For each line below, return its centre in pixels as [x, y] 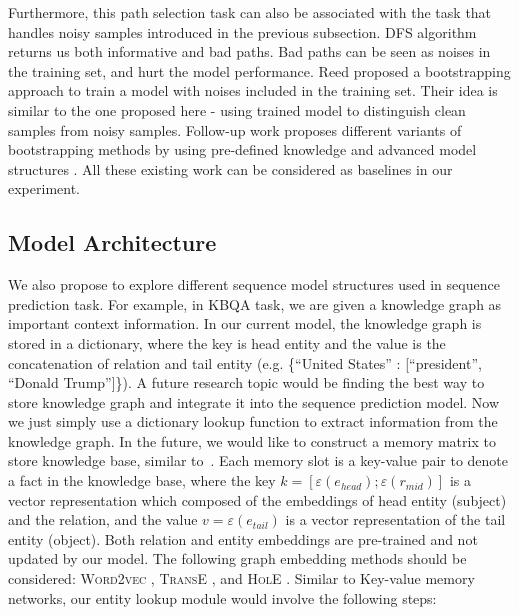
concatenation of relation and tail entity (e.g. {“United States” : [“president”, [245, 362]
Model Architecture [112, 242]
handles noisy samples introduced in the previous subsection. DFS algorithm [242, 31]
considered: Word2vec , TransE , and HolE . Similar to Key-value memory [241, 578]
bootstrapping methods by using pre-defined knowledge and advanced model [242, 149]
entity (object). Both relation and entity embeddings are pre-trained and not [243, 538]
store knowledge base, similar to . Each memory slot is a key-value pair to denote [258, 460]
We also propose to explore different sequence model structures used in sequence [254, 284]
